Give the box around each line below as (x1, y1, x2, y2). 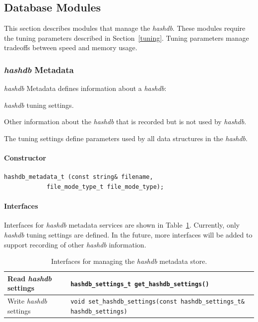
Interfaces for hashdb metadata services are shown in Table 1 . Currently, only (4, 220, 240, 230)
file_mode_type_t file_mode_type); (46, 183, 164, 190)
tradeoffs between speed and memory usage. (4, 42, 137, 53)
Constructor (4, 153, 46, 163)
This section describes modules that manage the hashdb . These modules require (4, 23, 246, 33)
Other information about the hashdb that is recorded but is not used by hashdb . (4, 116, 247, 127)
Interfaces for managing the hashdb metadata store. (51, 256, 207, 266)
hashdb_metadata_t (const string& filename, (4, 173, 153, 181)
